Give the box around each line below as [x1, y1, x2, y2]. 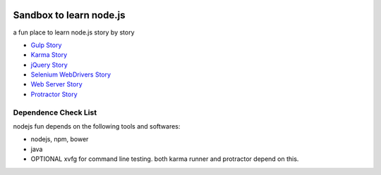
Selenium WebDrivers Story [30, 70, 111, 79]
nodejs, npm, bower [30, 135, 89, 143]
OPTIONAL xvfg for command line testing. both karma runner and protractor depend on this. [30, 155, 299, 163]
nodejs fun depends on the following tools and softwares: [13, 122, 181, 130]
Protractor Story [30, 90, 78, 98]
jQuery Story [30, 60, 68, 69]
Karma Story [30, 51, 67, 59]
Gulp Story [30, 41, 62, 49]
